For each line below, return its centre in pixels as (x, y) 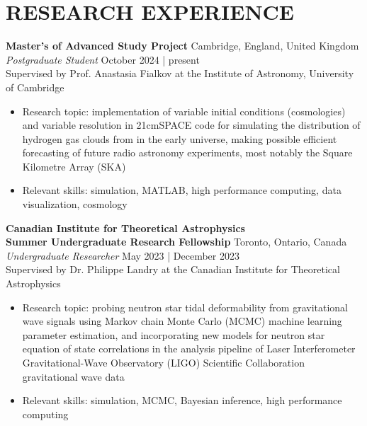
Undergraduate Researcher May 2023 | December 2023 (123, 255)
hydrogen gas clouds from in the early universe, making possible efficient (180, 138)
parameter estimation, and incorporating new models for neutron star (174, 334)
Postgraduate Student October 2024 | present (103, 59)
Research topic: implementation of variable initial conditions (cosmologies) (184, 111)
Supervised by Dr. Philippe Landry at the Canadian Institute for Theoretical (173, 269)
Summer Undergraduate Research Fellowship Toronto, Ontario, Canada (176, 242)
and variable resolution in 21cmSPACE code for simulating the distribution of (191, 125)
